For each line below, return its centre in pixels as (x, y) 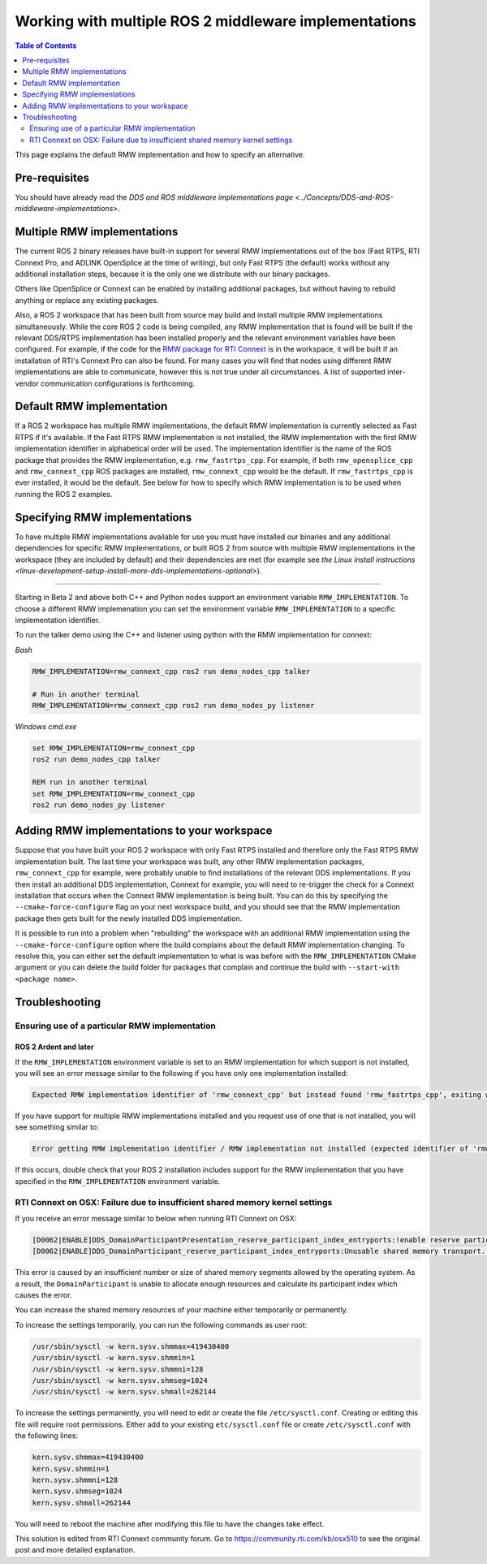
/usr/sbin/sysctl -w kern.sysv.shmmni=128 (118, 1369)
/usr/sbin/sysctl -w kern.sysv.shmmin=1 (113, 1358)
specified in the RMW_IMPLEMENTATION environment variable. (118, 1181)
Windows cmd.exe (46, 726)
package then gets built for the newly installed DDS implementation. (129, 918)
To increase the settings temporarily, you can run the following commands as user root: (161, 1324)
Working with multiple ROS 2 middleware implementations (216, 21)
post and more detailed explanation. (75, 1550)
